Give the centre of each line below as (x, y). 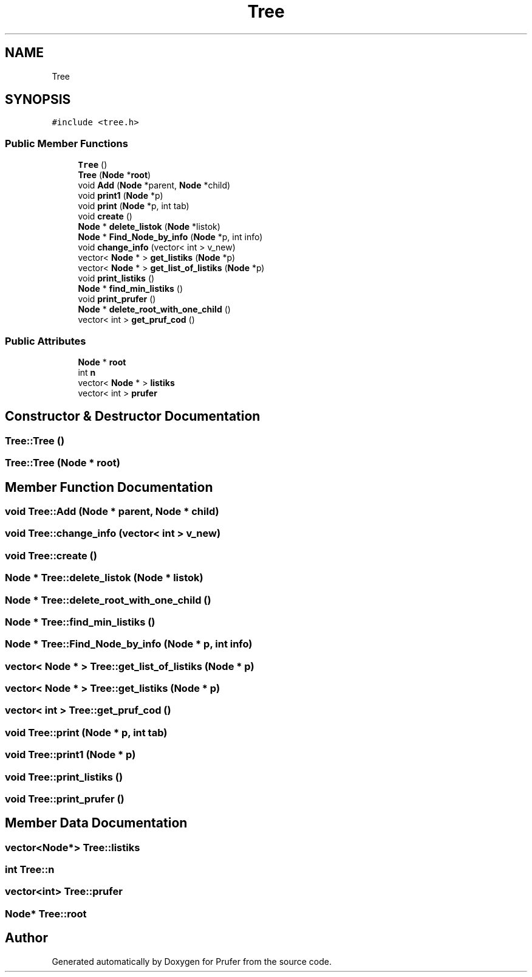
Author (26, 938)
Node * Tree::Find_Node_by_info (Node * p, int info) (129, 644)
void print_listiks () (116, 278)
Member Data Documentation (96, 823)
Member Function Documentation (109, 487)
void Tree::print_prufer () (65, 799)
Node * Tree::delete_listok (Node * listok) (104, 578)
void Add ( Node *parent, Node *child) (154, 185)
